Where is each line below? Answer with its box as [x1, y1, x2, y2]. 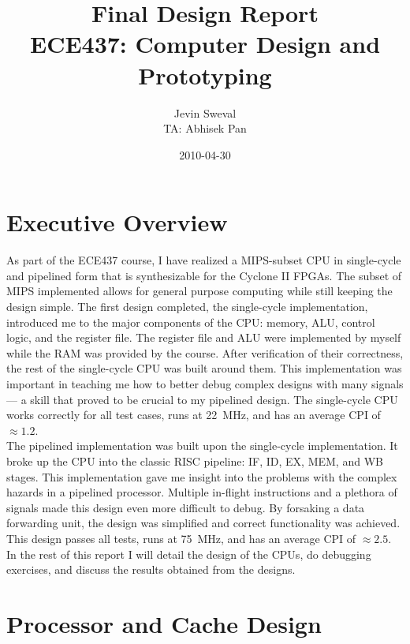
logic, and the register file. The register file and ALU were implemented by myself [6, 329, 401, 346]
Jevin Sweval [173, 104, 237, 121]
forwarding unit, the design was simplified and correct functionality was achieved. [6, 515, 401, 531]
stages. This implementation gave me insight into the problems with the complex [6, 468, 397, 485]
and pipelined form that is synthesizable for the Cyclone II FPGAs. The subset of [6, 267, 402, 283]
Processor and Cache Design [6, 607, 322, 639]
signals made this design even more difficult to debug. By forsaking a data [6, 499, 365, 515]
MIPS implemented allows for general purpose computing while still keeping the [6, 283, 393, 299]
